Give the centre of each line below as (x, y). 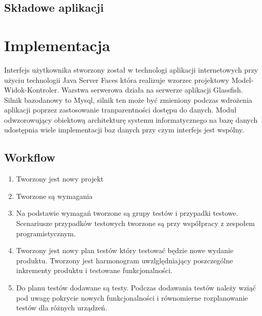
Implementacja (57, 45)
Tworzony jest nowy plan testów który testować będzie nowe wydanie (125, 250)
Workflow (30, 157)
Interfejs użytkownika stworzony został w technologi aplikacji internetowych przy (131, 69)
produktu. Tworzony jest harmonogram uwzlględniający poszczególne (125, 260)
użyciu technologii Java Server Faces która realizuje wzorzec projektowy (117, 80)
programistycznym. (46, 233)
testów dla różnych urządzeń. (62, 308)
